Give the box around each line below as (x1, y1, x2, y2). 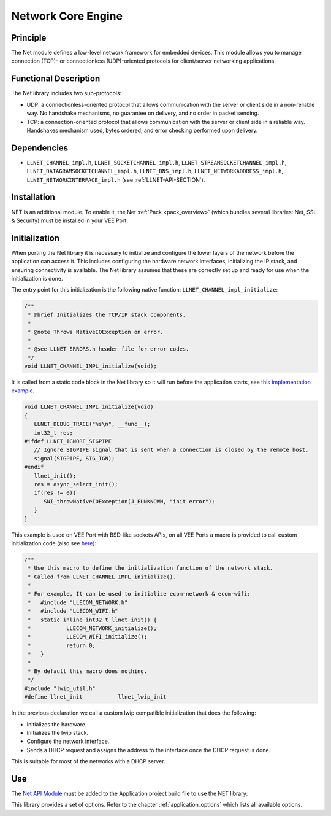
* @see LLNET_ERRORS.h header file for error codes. (28, 346, 189, 352)
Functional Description (11, 74, 101, 84)
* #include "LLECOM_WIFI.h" (28, 608, 119, 615)
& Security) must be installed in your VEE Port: (11, 217, 128, 224)
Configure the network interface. (26, 737, 110, 745)
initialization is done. (11, 274, 63, 282)
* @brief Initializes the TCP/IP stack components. (28, 311, 186, 318)
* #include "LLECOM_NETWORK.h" (28, 599, 128, 606)
